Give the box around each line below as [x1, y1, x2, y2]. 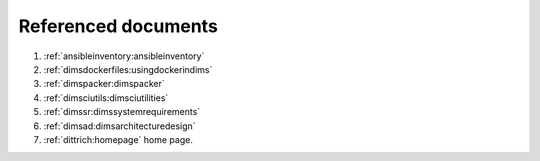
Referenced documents [18, 15, 219, 37]
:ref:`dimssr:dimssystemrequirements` [43, 106, 201, 118]
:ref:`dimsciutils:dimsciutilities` [43, 91, 169, 104]
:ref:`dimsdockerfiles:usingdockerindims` [43, 63, 213, 75]
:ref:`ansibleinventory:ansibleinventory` [43, 50, 205, 62]
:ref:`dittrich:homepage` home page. [43, 133, 194, 145]
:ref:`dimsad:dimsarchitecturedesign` [43, 120, 196, 132]
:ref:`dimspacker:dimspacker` [43, 78, 165, 90]
